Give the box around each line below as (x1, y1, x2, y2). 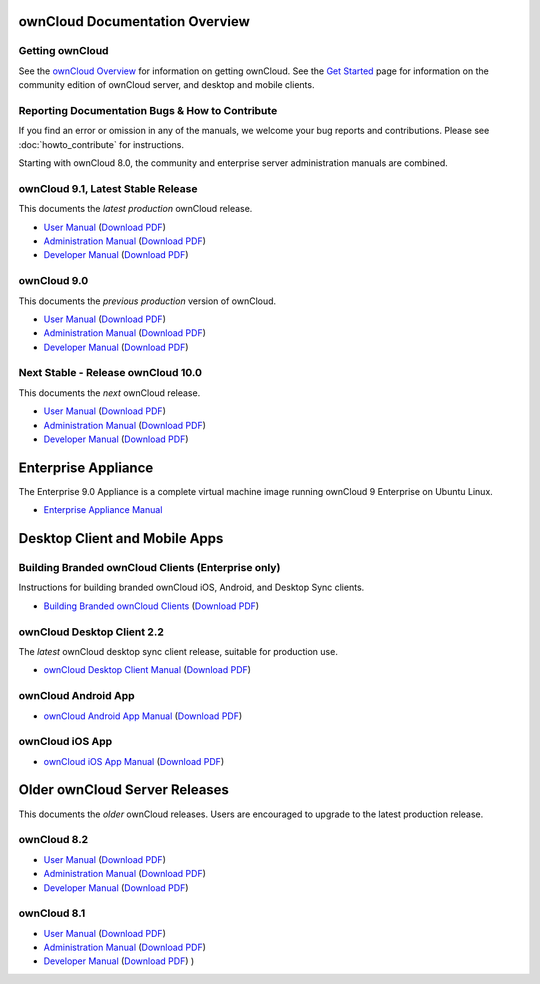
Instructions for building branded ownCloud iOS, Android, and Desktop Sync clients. (18, 581, 365, 594)
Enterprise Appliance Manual (43, 504, 163, 516)
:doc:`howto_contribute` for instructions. (18, 138, 185, 150)
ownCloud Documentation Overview (18, 13, 250, 30)
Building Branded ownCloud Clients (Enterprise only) (18, 561, 281, 575)
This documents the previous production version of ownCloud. (18, 295, 277, 307)
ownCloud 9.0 (18, 274, 89, 288)
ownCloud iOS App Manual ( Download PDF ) (43, 755, 225, 767)
